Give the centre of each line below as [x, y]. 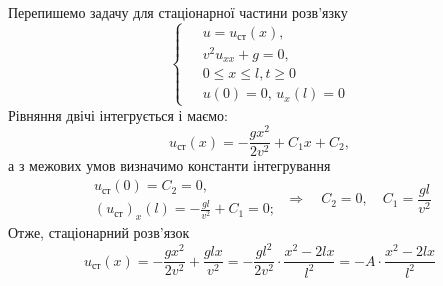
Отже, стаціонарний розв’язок [99, 232]
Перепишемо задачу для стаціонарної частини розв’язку [178, 12]
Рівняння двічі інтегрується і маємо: [118, 114]
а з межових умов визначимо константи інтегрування [169, 165]
